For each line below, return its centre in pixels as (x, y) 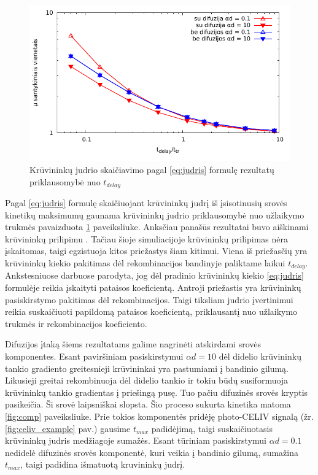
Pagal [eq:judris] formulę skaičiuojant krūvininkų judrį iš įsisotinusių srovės (146, 203)
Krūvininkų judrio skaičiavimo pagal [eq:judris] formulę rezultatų (152, 169)
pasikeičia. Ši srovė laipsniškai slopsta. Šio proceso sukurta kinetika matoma (148, 404)
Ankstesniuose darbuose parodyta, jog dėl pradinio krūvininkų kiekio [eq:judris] (154, 275)
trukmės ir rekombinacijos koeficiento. (76, 323)
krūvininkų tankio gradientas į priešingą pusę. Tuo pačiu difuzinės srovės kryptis (157, 392)
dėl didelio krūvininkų (260, 356)
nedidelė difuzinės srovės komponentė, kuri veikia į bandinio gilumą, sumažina (152, 452)
